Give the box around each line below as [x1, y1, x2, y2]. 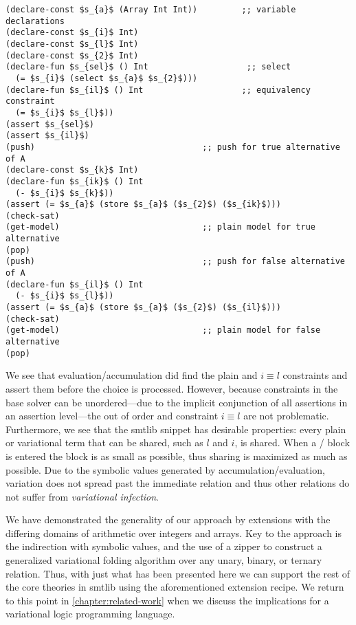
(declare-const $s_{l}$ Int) [5, 39, 139, 49]
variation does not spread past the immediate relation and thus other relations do [5, 476, 350, 490]
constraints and [282, 368, 348, 382]
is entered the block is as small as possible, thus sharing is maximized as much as [5, 448, 348, 463]
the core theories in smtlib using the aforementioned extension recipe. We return [5, 580, 344, 594]
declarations [5, 16, 65, 26]
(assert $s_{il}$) [5, 131, 89, 141]
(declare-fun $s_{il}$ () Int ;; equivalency [5, 85, 311, 95]
